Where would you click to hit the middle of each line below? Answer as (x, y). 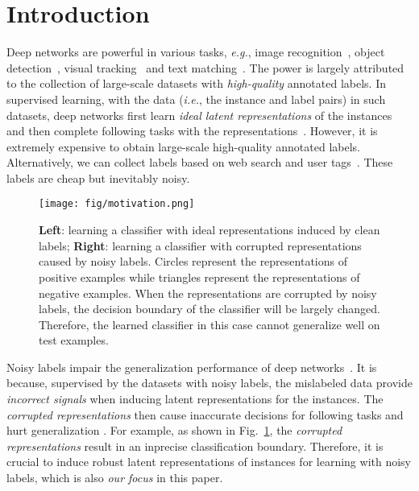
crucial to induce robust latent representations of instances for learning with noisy (209, 462)
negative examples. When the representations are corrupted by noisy (208, 293)
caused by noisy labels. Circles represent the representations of (193, 261)
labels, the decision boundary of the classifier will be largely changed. (209, 309)
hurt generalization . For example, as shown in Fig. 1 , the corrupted (174, 430)
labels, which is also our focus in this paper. (115, 478)
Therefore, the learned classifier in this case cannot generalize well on (209, 324)
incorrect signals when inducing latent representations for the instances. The (195, 399)
